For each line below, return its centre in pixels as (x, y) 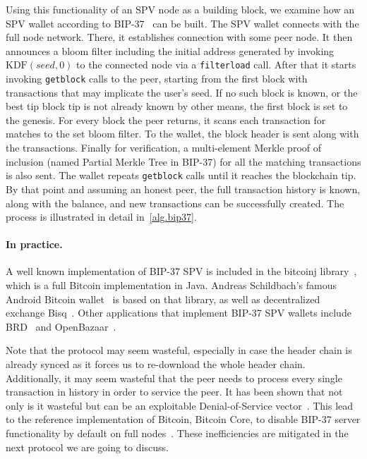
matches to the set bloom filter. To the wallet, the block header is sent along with (182, 134)
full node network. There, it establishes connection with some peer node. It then (179, 37)
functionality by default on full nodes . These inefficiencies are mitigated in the (177, 433)
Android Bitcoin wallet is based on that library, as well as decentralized (163, 299)
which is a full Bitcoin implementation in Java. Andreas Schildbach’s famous (171, 285)
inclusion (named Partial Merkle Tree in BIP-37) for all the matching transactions (183, 161)
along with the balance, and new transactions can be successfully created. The (175, 203)
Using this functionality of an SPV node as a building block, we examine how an (180, 9)
